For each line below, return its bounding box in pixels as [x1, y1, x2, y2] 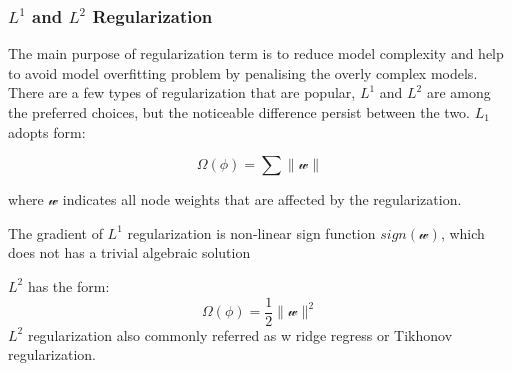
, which [440, 222, 485, 243]
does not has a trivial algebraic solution [8, 242, 251, 263]
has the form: [27, 275, 110, 296]
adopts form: [8, 121, 86, 142]
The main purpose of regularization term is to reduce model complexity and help [8, 43, 504, 64]
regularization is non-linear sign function [127, 222, 376, 243]
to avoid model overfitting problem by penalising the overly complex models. [8, 62, 478, 83]
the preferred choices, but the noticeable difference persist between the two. [8, 102, 470, 122]
